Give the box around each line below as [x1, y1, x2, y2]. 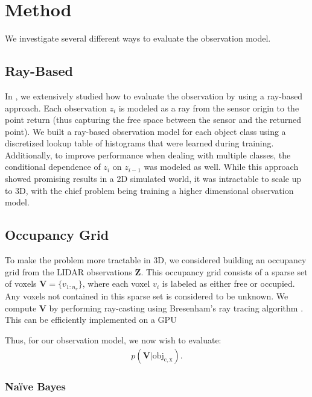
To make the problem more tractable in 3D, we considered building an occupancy [5, 254, 307, 266]
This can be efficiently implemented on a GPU [5, 313, 177, 326]
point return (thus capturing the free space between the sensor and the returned [5, 113, 301, 126]
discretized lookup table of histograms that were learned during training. [5, 137, 274, 149]
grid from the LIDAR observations [5, 265, 132, 278]
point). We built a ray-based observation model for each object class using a [5, 125, 286, 137]
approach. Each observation [5, 101, 107, 114]
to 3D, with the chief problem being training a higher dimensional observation [5, 184, 294, 196]
